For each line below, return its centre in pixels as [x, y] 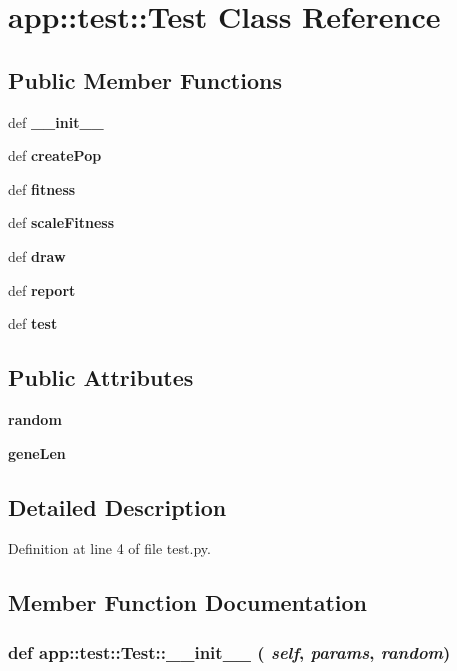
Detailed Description [117, 506]
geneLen [37, 452]
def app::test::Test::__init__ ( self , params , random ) [229, 651]
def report [42, 289]
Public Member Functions [145, 79]
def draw [37, 255]
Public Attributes [101, 377]
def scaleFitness [61, 222]
